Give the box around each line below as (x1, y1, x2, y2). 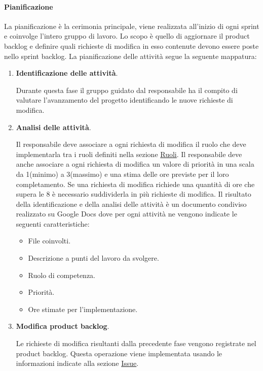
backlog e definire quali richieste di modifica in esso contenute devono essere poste (4, 40, 259, 51)
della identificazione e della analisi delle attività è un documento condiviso (16, 198, 247, 209)
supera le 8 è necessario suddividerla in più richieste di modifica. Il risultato (16, 189, 251, 199)
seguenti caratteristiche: (16, 218, 90, 229)
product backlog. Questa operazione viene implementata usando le (16, 348, 222, 358)
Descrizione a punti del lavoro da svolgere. (28, 253, 159, 263)
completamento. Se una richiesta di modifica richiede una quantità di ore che (16, 178, 255, 189)
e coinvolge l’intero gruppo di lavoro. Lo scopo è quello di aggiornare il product (4, 30, 250, 41)
